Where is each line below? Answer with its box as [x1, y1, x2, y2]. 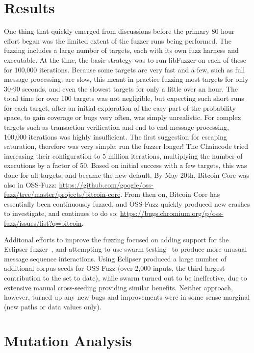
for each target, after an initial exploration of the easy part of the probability [4, 102, 236, 113]
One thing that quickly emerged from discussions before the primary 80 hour [4, 26, 235, 36]
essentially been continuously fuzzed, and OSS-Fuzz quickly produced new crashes [4, 198, 250, 209]
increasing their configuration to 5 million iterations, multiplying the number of [4, 150, 243, 161]
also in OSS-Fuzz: [4, 179, 57, 189]
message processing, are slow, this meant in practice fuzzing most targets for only [4, 74, 249, 84]
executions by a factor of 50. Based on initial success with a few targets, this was [4, 160, 247, 170]
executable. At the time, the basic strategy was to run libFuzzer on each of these [4, 54, 247, 65]
